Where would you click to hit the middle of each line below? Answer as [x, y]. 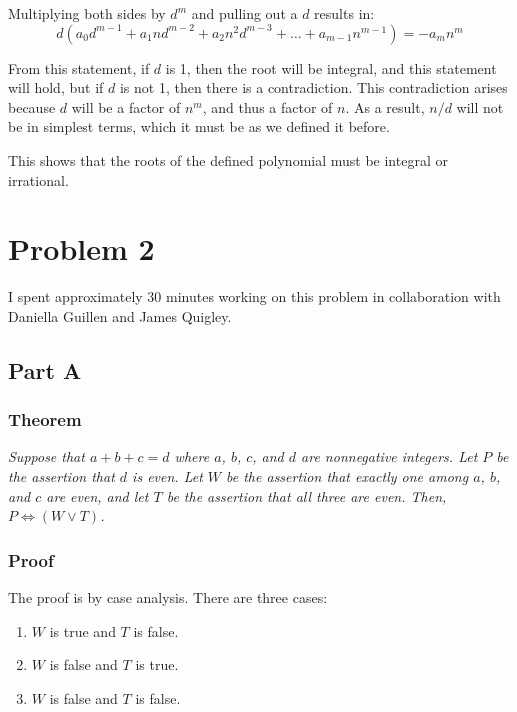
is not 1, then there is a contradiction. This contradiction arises [313, 87]
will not [480, 106]
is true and [82, 630]
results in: [344, 13]
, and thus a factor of [267, 106]
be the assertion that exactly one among [347, 476]
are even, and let [97, 495]
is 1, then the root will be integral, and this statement [331, 67]
